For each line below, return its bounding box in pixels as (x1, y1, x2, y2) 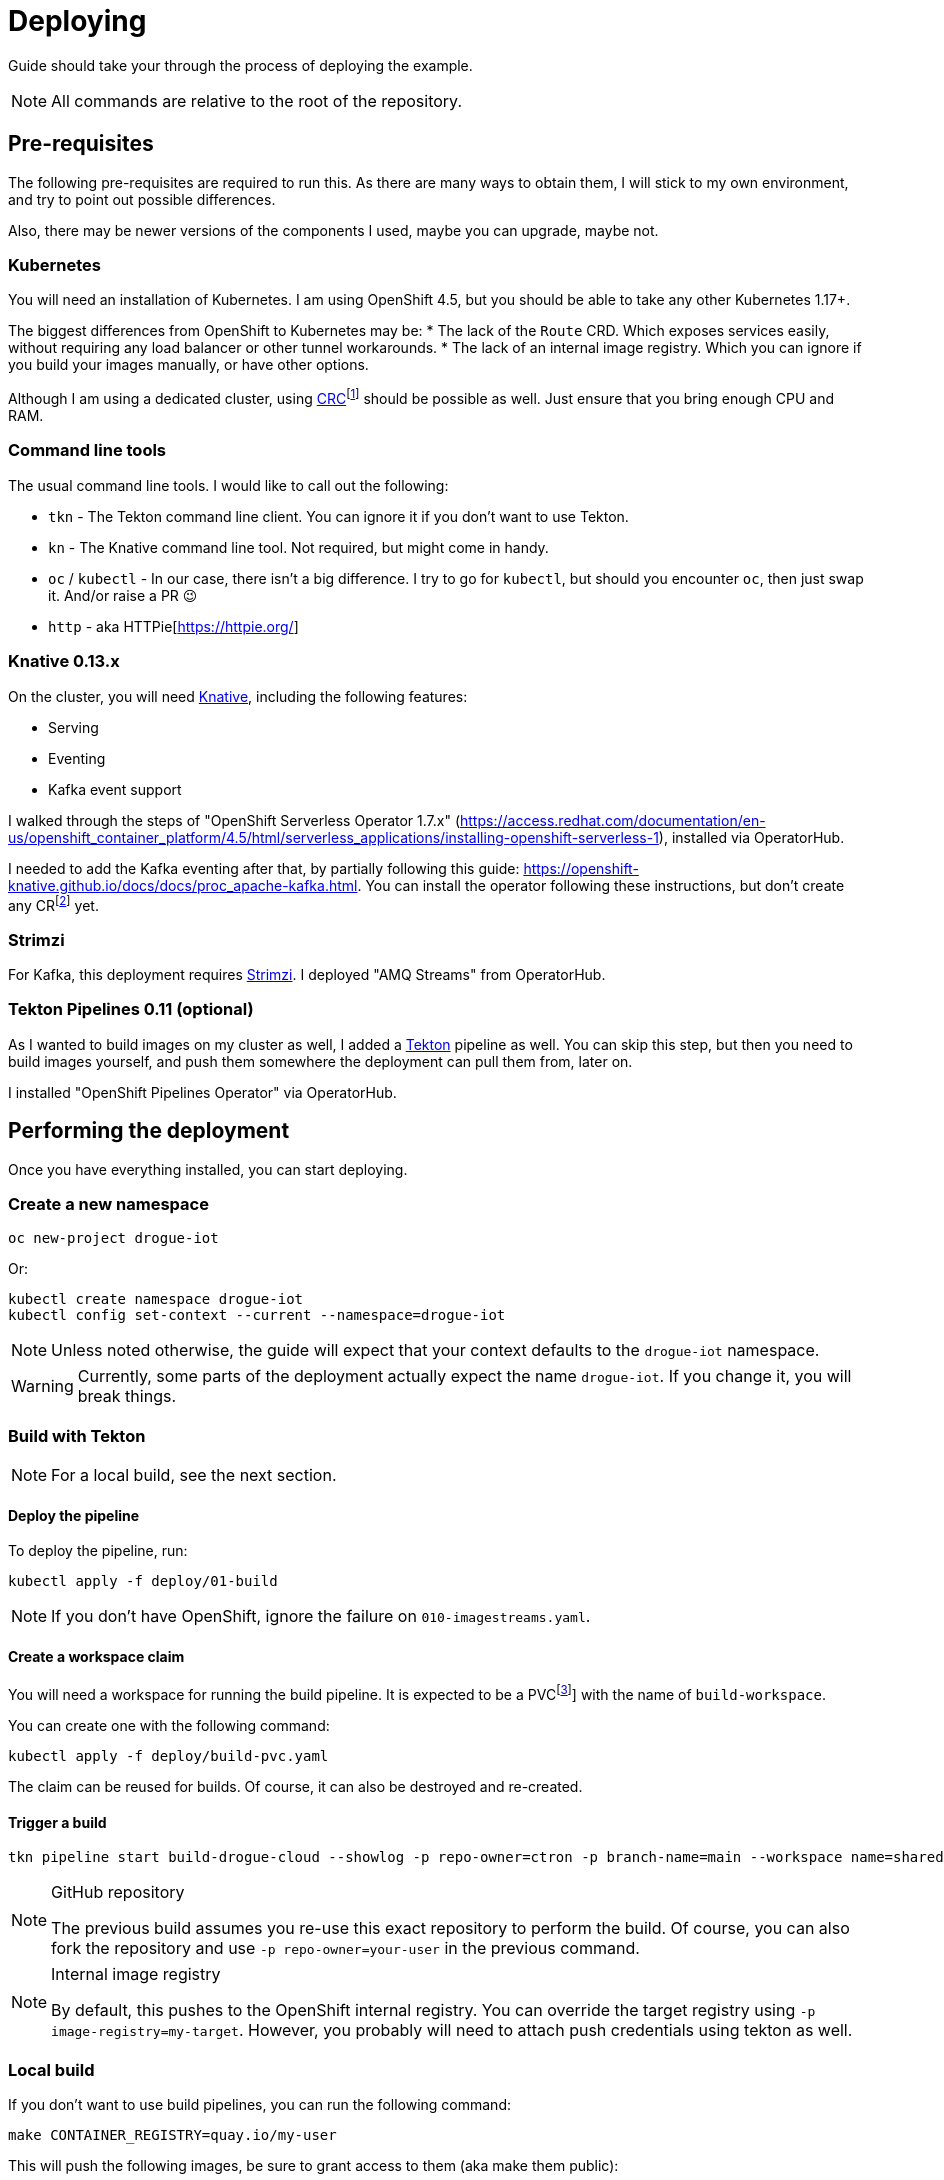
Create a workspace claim (8, 1647, 185, 1665)
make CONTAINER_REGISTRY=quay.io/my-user (8, 2127, 337, 2144)
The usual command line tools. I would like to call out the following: (8, 476, 449, 494)
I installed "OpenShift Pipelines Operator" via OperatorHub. (8, 1083, 397, 1101)
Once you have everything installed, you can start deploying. (8, 1160, 408, 1178)
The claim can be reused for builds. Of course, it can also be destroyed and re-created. (8, 1778, 583, 1796)
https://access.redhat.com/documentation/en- (460, 811, 766, 829)
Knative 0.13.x (8, 651, 120, 672)
